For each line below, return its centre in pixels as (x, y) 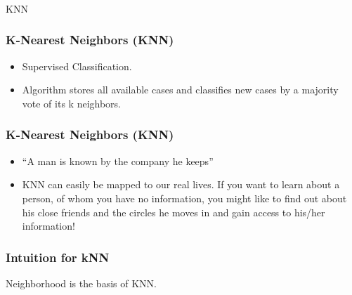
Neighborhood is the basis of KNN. (81, 283)
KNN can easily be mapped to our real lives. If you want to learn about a (181, 184)
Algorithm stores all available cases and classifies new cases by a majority (180, 90)
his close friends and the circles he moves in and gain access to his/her (174, 212)
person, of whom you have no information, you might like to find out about (184, 198)
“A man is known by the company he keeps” (118, 160)
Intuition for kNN (58, 257)
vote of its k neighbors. (71, 103)
